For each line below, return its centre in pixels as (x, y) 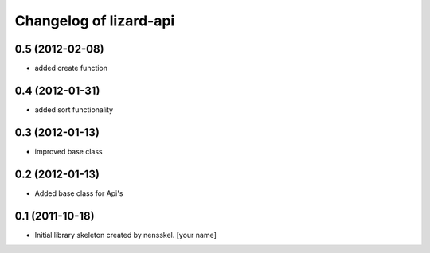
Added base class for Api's (79, 193)
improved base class (68, 151)
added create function (71, 68)
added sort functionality (74, 109)
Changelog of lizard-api (95, 21)
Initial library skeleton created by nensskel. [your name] (125, 235)
